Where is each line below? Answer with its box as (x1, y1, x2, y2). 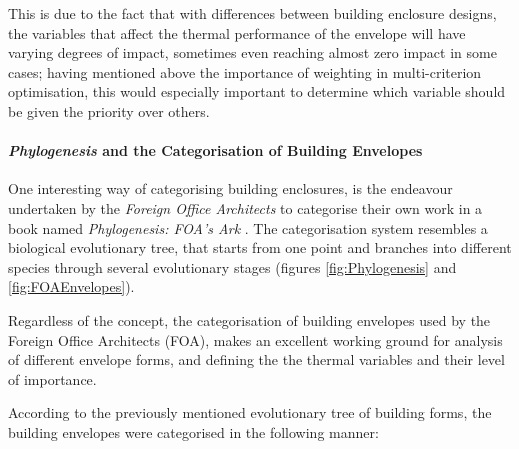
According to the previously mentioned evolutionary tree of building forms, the (8, 402, 492, 423)
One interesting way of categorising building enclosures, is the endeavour (8, 178, 453, 199)
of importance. (8, 368, 97, 389)
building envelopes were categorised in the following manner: (8, 421, 379, 442)
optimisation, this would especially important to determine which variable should (8, 81, 506, 102)
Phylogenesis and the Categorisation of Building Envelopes (8, 140, 423, 161)
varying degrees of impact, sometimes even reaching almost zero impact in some (8, 42, 497, 63)
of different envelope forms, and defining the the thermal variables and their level (8, 349, 505, 370)
